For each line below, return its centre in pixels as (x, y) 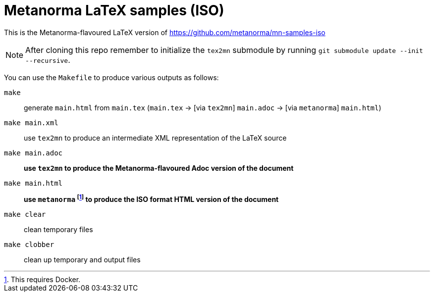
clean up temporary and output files (82, 260)
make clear (25, 215)
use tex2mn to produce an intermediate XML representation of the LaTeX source (155, 138)
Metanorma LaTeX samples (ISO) (114, 10)
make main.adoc (33, 153)
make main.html (33, 183)
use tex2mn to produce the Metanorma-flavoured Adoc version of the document (159, 168)
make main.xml (31, 123)
